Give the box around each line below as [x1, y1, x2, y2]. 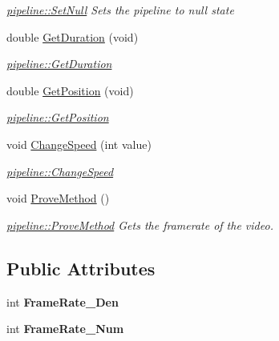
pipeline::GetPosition [6, 109, 109, 126]
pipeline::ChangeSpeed [6, 162, 114, 179]
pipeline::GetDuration [6, 55, 112, 72]
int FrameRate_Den [6, 293, 119, 310]
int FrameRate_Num [6, 320, 124, 337]
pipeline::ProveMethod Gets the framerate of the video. [6, 216, 273, 233]
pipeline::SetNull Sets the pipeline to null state [6, 2, 234, 18]
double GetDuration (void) [6, 28, 139, 45]
